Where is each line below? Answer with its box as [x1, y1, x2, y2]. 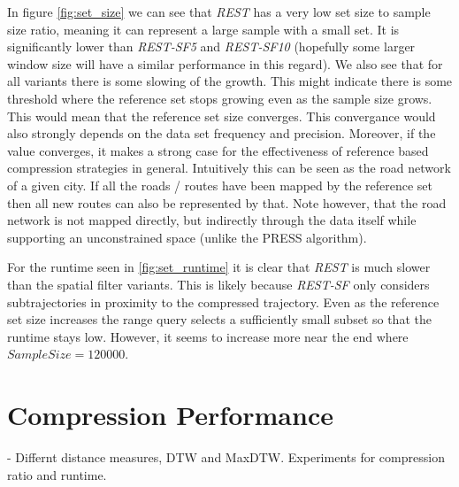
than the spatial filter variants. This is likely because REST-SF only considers [7, 274, 430, 293]
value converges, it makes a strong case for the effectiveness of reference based [7, 141, 429, 159]
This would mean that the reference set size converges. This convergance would [7, 106, 436, 125]
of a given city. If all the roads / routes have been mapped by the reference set [7, 175, 433, 194]
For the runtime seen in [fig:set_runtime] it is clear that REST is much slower [7, 258, 431, 276]
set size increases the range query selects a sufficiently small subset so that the [7, 310, 432, 329]
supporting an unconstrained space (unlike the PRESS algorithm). [7, 228, 367, 246]
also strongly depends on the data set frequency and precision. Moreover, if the [7, 124, 436, 143]
